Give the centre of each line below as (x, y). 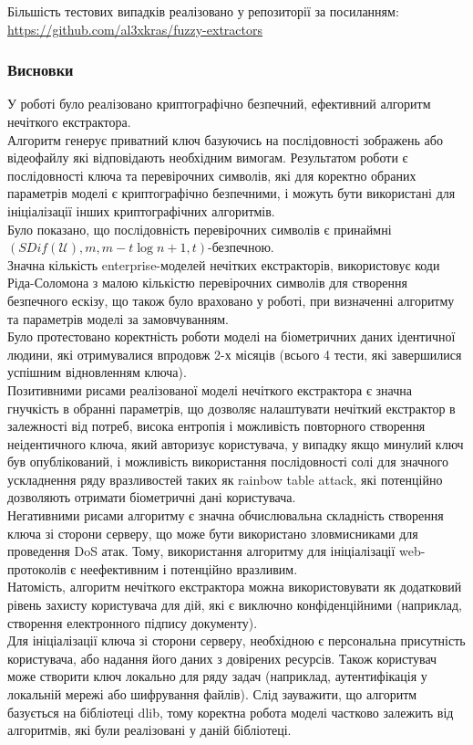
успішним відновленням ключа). (97, 372)
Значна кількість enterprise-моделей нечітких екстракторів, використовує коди (224, 264)
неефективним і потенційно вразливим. (189, 568)
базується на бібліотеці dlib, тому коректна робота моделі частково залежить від (231, 712)
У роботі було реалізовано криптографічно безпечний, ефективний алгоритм (219, 104)
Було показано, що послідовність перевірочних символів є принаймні (200, 229)
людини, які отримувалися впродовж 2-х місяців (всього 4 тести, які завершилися (235, 354)
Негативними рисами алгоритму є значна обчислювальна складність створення (226, 515)
